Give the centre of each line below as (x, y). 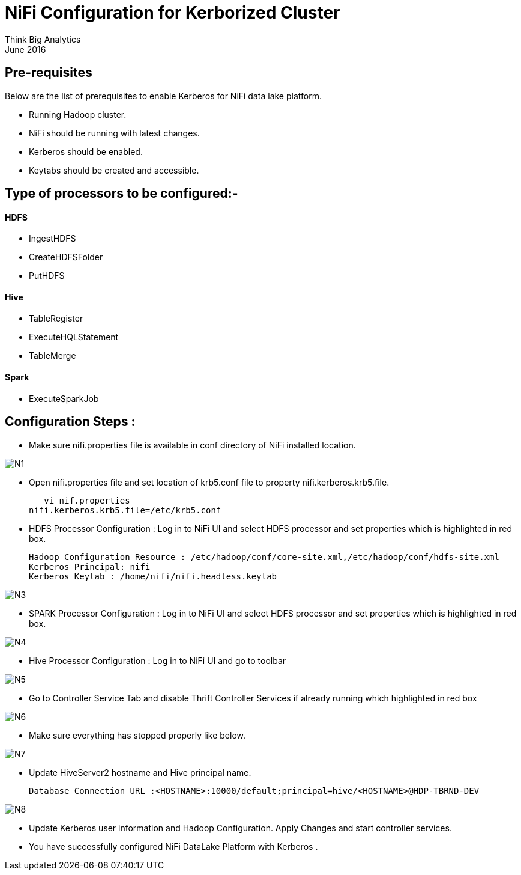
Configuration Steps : (70, 422)
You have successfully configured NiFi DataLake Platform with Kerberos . (173, 846)
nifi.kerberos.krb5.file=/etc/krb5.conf (125, 510)
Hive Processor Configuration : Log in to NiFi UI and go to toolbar (158, 660)
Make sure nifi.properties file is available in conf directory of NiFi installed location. (192, 445)
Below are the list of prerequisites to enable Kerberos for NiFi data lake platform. (163, 96)
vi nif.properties (87, 500)
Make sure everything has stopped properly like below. (137, 735)
